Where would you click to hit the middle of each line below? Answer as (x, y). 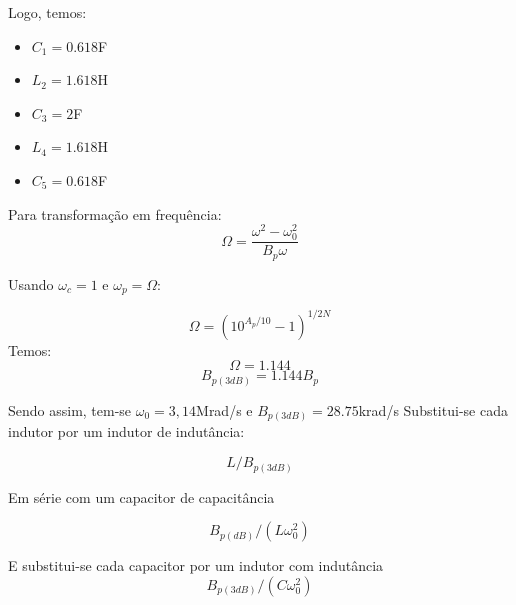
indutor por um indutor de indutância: (126, 431)
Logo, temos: (47, 12)
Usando (31, 283)
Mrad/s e (224, 409)
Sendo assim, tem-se (70, 409)
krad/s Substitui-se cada (433, 409)
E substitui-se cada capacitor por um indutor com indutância (196, 565)
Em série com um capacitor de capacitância (141, 496)
